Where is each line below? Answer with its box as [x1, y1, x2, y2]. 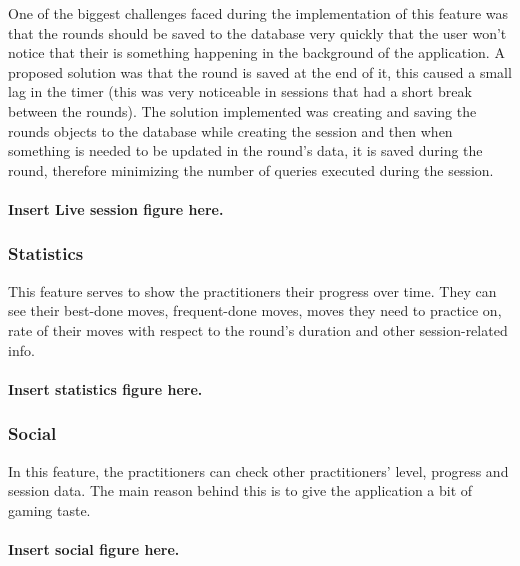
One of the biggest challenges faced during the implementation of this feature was [8, 3, 509, 23]
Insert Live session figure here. [8, 198, 224, 219]
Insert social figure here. [8, 538, 180, 559]
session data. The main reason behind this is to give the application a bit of [8, 480, 473, 501]
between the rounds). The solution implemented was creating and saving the [8, 100, 477, 121]
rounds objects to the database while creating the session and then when [8, 120, 453, 141]
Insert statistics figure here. [8, 378, 203, 399]
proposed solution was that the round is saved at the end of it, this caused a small [8, 61, 512, 82]
